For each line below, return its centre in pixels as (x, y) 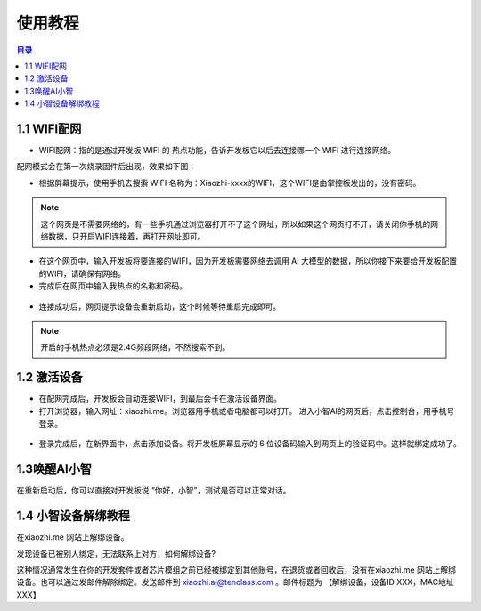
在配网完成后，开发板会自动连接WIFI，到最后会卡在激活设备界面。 (160, 399)
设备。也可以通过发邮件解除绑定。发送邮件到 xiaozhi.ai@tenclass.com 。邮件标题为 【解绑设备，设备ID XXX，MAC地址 (235, 582)
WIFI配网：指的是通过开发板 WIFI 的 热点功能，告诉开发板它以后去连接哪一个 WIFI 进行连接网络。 (217, 151)
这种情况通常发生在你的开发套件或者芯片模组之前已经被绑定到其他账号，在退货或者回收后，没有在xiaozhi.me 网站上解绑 (236, 569)
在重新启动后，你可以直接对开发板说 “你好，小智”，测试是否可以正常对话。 (154, 491)
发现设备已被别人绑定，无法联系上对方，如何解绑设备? (116, 553)
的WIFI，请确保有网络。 (82, 273)
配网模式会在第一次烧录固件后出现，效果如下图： (106, 167)
